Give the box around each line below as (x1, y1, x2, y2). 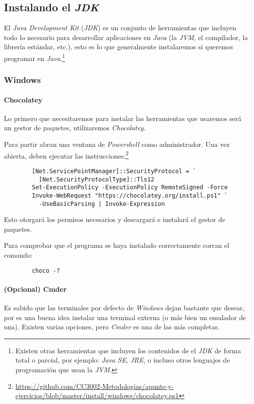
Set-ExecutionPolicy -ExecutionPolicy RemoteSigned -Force (32, 184, 228, 191)
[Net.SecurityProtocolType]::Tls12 (39, 176, 154, 183)
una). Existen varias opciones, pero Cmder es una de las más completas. (4, 322, 220, 332)
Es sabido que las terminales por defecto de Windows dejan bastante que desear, (4, 303, 245, 313)
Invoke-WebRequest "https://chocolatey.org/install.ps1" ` (32, 192, 228, 199)
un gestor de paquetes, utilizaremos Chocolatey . (4, 122, 146, 133)
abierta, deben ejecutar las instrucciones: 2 (4, 149, 129, 161)
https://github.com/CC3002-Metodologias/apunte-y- (15, 381, 174, 391)
